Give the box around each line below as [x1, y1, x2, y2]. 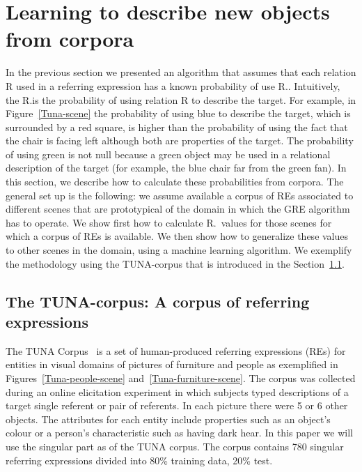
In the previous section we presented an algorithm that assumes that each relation [6, 65, 356, 79]
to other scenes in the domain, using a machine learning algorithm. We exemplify [6, 243, 352, 257]
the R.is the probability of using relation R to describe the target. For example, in [6, 92, 356, 107]
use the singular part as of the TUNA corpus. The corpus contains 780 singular [6, 439, 344, 453]
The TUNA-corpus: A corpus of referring [6, 290, 310, 312]
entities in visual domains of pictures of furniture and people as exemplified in [6, 357, 338, 372]
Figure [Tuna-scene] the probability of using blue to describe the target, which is [6, 106, 351, 121]
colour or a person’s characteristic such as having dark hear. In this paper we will [6, 425, 353, 440]
